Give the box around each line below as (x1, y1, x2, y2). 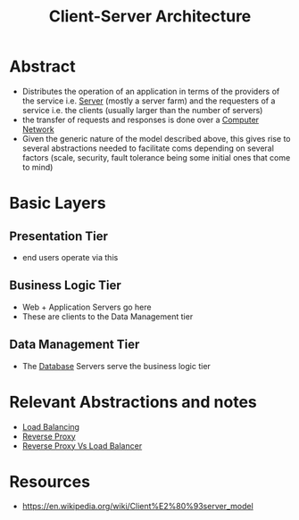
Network (21, 123, 55, 135)
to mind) (21, 161, 54, 172)
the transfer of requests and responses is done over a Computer (21, 114, 260, 125)
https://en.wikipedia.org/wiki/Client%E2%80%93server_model (21, 501, 254, 512)
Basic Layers (9, 194, 106, 213)
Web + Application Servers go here (21, 301, 152, 312)
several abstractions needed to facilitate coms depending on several (21, 143, 275, 153)
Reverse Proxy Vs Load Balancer (21, 440, 143, 451)
